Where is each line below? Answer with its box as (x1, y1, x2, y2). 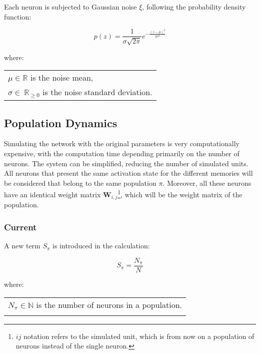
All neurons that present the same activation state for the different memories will (4, 168, 253, 178)
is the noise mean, (30, 72, 93, 84)
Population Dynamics (4, 115, 117, 130)
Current (4, 220, 37, 233)
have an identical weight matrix (4, 189, 101, 199)
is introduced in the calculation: (52, 240, 150, 251)
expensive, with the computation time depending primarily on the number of (4, 148, 239, 158)
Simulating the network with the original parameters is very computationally (4, 138, 239, 149)
